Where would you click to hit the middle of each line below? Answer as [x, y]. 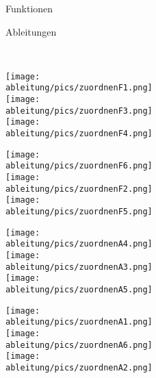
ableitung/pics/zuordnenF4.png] [79, 134]
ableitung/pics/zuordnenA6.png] [79, 345]
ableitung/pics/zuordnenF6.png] [79, 166]
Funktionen [29, 8]
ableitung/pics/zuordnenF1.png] [79, 88]
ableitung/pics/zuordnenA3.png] [79, 267]
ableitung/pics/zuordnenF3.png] [79, 111]
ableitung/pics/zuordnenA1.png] [79, 322]
